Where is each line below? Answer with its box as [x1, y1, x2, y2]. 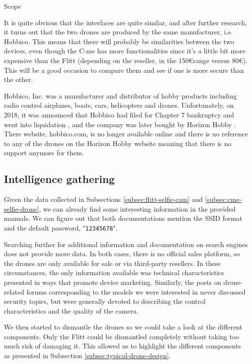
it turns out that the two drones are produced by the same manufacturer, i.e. [4, 27, 233, 37]
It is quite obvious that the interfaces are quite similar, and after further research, [4, 17, 247, 27]
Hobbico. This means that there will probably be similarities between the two [4, 36, 234, 46]
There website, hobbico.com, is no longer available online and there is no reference [4, 129, 248, 139]
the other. [4, 74, 33, 84]
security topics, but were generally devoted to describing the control [4, 296, 206, 306]
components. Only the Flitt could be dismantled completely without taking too [4, 331, 239, 341]
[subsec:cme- [205, 194, 242, 204]
